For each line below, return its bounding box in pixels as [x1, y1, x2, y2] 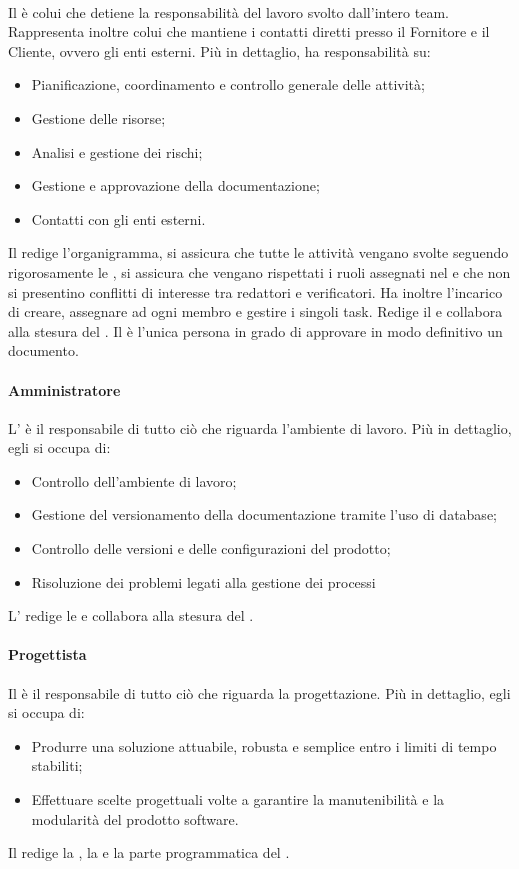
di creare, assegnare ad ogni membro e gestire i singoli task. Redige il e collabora [8, 301, 503, 322]
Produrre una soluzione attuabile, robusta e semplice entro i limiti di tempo [31, 735, 497, 756]
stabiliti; [31, 755, 83, 776]
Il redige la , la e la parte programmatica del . [8, 842, 290, 863]
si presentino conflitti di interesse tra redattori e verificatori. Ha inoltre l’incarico [8, 281, 503, 302]
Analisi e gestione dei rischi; [31, 141, 203, 162]
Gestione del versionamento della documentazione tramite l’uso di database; [31, 504, 497, 525]
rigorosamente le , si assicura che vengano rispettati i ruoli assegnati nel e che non [8, 261, 511, 282]
